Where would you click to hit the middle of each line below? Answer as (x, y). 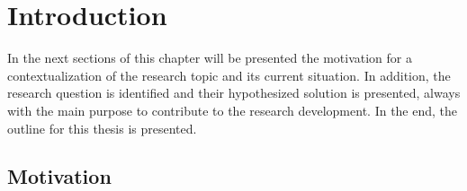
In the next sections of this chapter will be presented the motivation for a (210, 58)
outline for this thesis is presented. (102, 128)
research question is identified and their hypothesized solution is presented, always (234, 93)
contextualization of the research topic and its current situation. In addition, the (229, 75)
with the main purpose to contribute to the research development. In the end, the (233, 110)
